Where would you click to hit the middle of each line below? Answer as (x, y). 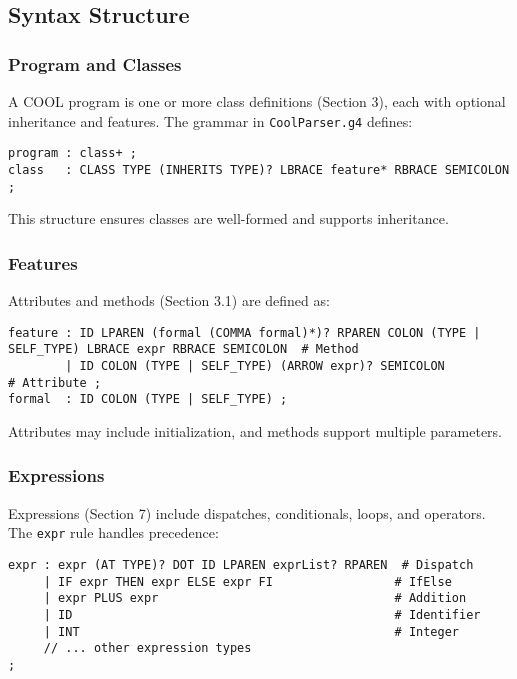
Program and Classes (95, 63)
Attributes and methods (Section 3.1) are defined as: (169, 300)
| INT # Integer (251, 631)
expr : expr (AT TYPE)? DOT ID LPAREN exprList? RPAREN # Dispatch (241, 564)
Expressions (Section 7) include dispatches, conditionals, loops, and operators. (247, 512)
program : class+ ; (72, 153)
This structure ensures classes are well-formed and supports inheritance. (228, 218)
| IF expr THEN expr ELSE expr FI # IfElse (247, 581)
